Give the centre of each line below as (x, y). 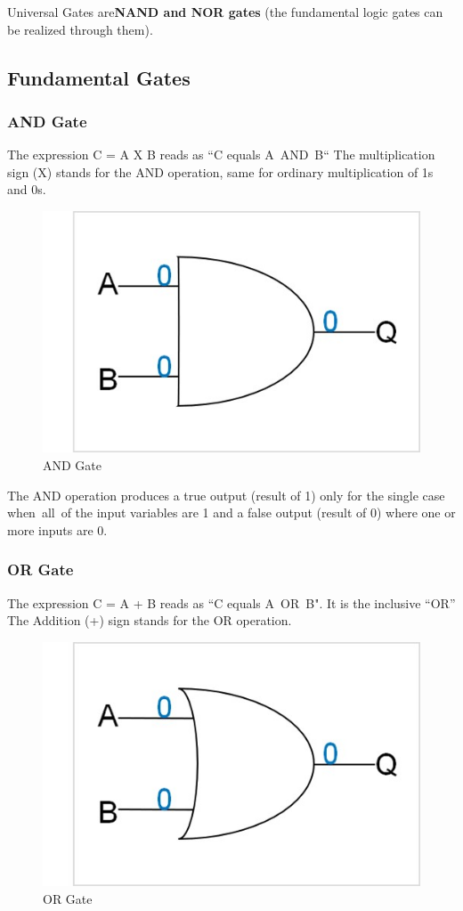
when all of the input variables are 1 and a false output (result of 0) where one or (231, 512)
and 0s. (27, 189)
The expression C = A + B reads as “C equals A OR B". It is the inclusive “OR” (231, 602)
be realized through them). (80, 29)
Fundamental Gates (99, 77)
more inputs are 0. (57, 529)
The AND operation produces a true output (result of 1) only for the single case (226, 495)
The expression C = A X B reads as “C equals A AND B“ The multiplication (221, 155)
